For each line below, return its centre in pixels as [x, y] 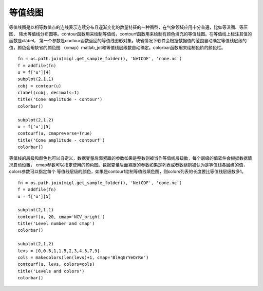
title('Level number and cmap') [56, 224]
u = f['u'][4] [34, 72]
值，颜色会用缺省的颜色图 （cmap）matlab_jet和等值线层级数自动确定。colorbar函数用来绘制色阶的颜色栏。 [117, 47]
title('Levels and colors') [51, 271]
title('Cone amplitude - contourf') [61, 140]
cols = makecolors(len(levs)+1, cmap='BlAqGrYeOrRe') [83, 258]
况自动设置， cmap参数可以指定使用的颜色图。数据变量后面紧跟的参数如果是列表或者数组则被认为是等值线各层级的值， [128, 165]
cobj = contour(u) [40, 86]
